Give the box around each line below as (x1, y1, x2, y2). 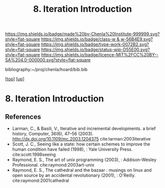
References (5, 113, 41, 121)
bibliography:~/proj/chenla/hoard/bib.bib (5, 67, 88, 72)
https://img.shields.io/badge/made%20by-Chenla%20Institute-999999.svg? (5, 31, 160, 37)
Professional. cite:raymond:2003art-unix (12, 162, 95, 168)
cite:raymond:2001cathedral (12, 178, 70, 184)
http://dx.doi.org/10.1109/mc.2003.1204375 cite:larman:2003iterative (12, 136, 151, 142)
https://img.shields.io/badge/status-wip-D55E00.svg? (41, 47, 150, 52)
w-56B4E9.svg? (120, 36, 153, 42)
